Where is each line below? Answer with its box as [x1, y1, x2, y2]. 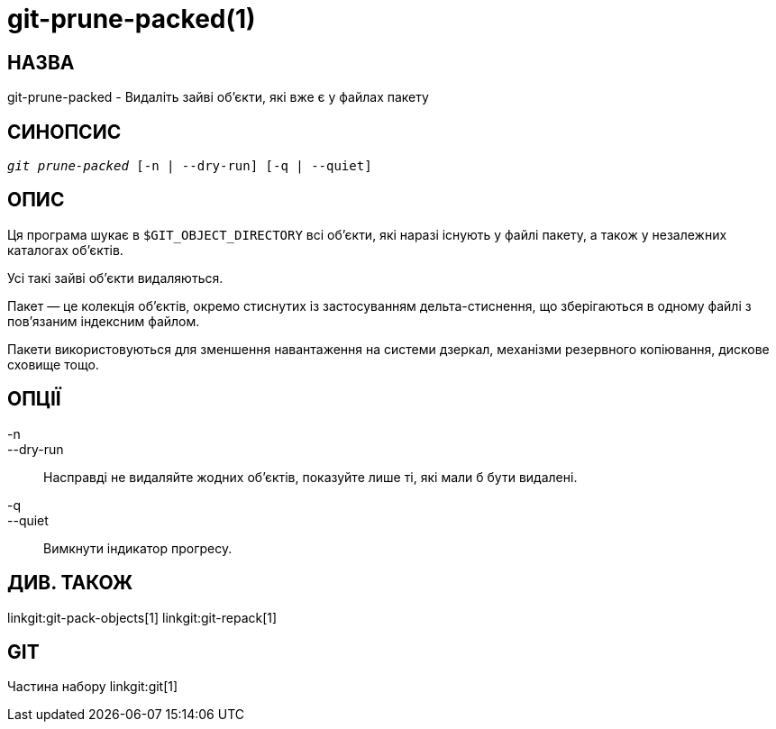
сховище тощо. [7, 356, 99, 372]
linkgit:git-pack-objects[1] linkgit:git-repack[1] [7, 609, 278, 625]
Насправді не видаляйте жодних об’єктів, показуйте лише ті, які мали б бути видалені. [43, 469, 578, 485]
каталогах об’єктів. [7, 241, 123, 258]
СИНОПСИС [7, 120, 122, 143]
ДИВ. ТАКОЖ [7, 571, 133, 595]
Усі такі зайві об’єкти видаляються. [7, 269, 224, 286]
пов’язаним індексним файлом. [7, 313, 200, 329]
